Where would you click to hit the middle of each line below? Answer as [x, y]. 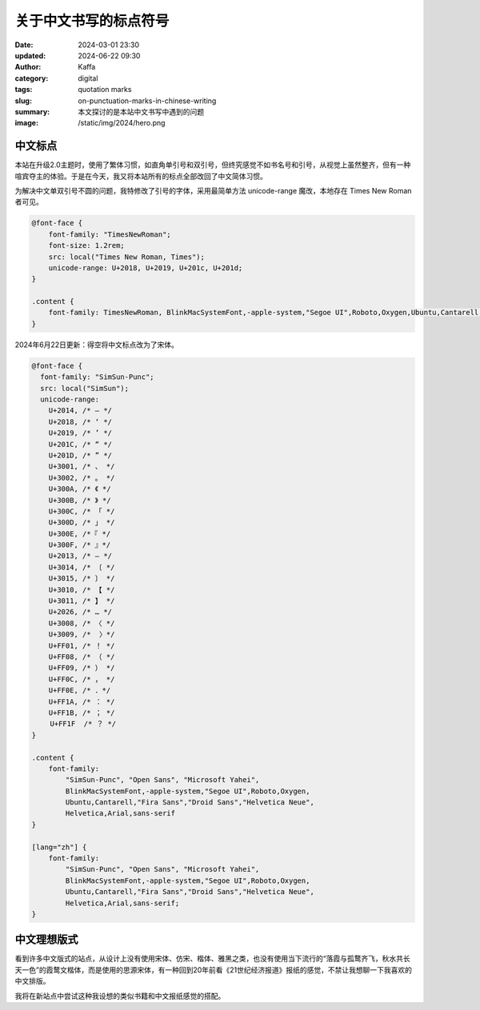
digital [88, 78]
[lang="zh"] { [59, 847]
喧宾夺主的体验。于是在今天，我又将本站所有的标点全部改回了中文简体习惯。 [141, 176]
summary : [32, 111]
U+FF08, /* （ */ [82, 657]
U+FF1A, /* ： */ [82, 701]
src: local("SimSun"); [85, 388]
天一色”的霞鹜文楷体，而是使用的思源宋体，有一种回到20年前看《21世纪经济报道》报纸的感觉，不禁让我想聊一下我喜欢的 [213, 970]
